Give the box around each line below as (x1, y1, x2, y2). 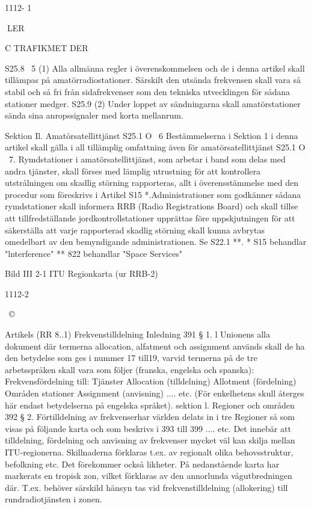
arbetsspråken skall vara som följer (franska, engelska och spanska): (5, 363, 254, 375)
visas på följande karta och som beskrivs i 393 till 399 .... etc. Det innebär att (5, 422, 291, 434)
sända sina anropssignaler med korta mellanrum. (5, 109, 183, 122)
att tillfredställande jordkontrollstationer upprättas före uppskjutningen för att (5, 211, 295, 224)
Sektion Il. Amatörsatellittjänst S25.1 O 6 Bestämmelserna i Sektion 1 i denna (5, 129, 298, 141)
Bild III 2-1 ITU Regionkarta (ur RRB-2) (5, 267, 158, 280)
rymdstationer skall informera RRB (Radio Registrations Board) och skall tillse (5, 200, 298, 212)
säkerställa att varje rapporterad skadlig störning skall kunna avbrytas (5, 223, 265, 236)
